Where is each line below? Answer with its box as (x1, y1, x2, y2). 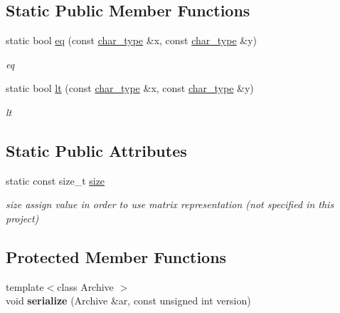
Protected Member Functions (6, 245, 227, 267)
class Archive (57, 279, 114, 294)
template (6, 279, 44, 294)
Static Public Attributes (6, 139, 187, 161)
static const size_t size (6, 173, 105, 188)
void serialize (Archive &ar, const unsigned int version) (6, 293, 251, 308)
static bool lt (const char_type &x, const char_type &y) (6, 81, 254, 96)
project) (6, 210, 39, 225)
